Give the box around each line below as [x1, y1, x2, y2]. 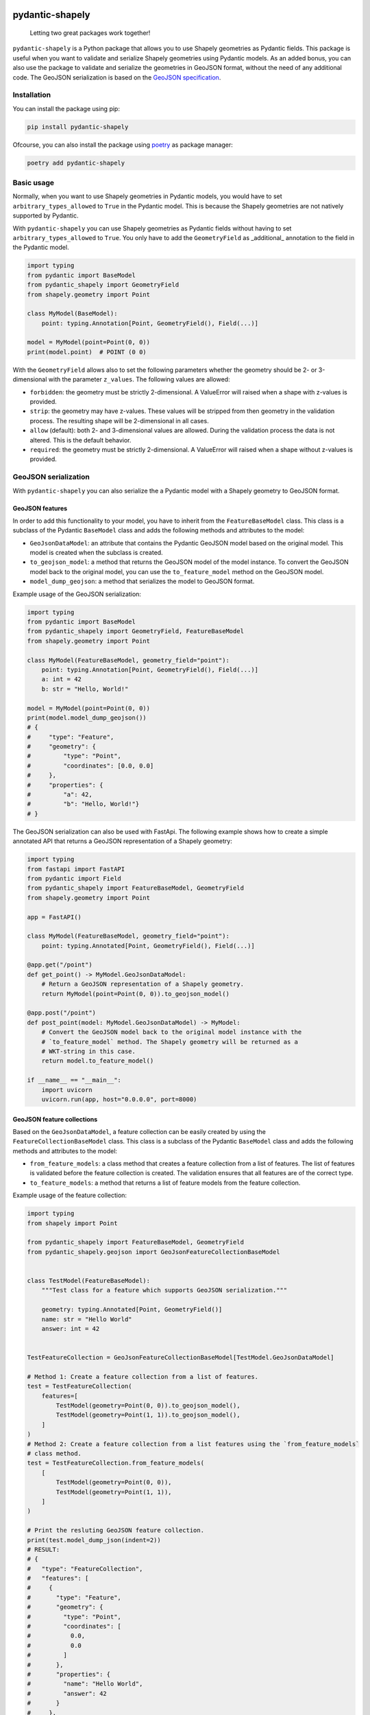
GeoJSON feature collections [12, 1115, 98, 1123]
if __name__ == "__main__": [27, 1076, 121, 1084]
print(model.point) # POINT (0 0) [27, 348, 147, 356]
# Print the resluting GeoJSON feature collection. [27, 1526, 205, 1535]
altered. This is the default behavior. [29, 436, 132, 444]
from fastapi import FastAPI [27, 865, 125, 873]
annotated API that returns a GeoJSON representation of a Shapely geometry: [12, 837, 232, 845]
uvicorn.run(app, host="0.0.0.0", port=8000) [41, 1095, 197, 1103]
